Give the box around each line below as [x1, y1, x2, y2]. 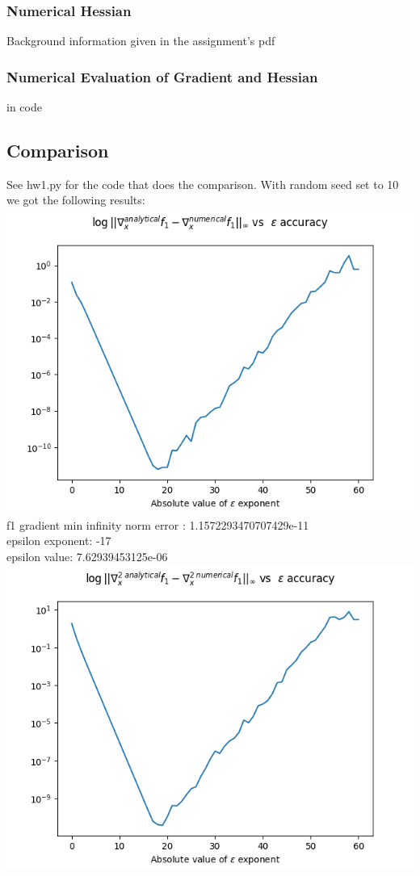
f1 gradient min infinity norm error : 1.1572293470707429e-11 [6, 516, 309, 533]
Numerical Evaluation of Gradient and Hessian [6, 66, 318, 86]
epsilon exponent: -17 [6, 532, 111, 549]
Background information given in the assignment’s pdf [6, 32, 275, 49]
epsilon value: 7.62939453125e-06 [6, 547, 168, 564]
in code [6, 98, 42, 115]
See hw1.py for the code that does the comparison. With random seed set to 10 [6, 175, 399, 192]
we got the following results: [6, 191, 145, 208]
